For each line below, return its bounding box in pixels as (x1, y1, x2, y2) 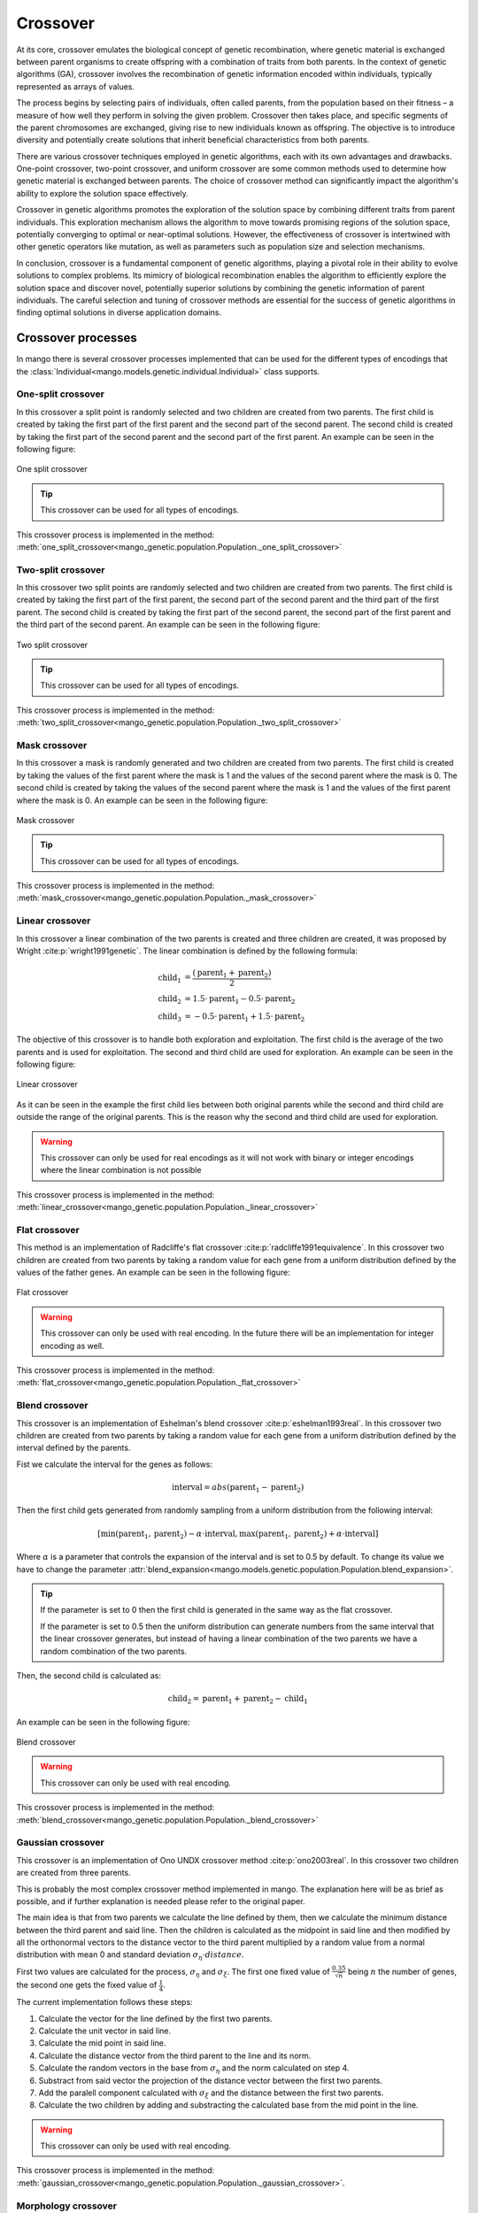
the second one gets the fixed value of (16, 1979, 158, 1991)
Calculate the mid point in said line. (38, 2038, 166, 2048)
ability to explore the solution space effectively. (16, 188, 189, 198)
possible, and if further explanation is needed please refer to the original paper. (16, 1895, 305, 1907)
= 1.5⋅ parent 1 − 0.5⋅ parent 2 (184, 993, 296, 1006)
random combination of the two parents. (40, 1646, 188, 1656)
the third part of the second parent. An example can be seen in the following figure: (16, 620, 320, 630)
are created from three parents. (16, 1868, 132, 1878)
